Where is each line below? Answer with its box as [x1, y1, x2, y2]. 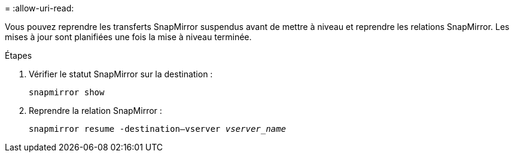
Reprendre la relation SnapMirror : [29, 105, 162, 116]
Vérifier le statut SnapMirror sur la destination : [29, 69, 213, 79]
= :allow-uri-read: [5, 3, 74, 13]
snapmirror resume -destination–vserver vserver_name [29, 124, 286, 134]
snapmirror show [29, 87, 105, 97]
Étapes [5, 50, 32, 61]
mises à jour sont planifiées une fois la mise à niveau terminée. [5, 32, 252, 42]
